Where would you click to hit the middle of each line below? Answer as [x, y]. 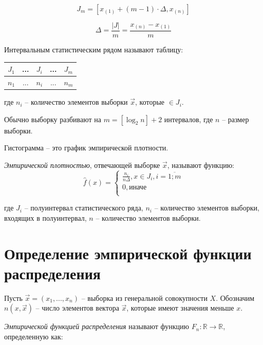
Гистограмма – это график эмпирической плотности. [86, 148]
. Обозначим [235, 298]
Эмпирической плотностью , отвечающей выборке [82, 165]
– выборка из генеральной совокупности [144, 298]
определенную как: [34, 336]
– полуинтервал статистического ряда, [84, 208]
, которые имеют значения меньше [180, 308]
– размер [236, 119]
